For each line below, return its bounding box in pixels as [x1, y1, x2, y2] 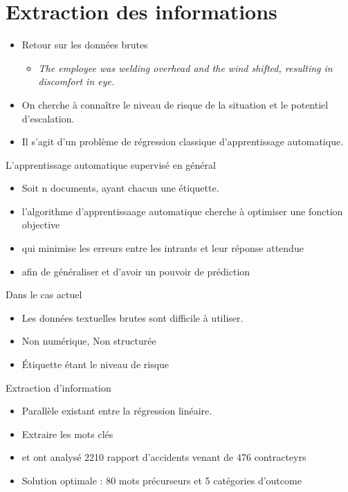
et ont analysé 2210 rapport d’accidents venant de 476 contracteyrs [21, 450, 306, 464]
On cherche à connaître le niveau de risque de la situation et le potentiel [21, 97, 329, 111]
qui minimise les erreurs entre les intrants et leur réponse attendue [21, 241, 304, 255]
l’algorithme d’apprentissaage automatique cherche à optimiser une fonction [21, 203, 343, 218]
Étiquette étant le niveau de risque [21, 357, 170, 372]
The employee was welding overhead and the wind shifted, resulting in [38, 60, 333, 75]
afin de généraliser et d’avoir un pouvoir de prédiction [21, 264, 250, 278]
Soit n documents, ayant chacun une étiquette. [21, 181, 219, 195]
